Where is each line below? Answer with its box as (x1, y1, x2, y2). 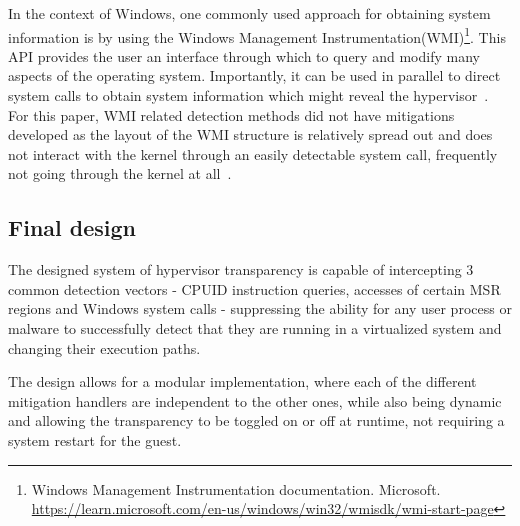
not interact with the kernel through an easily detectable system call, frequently (8, 143, 498, 164)
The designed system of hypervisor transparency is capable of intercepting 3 (8, 259, 474, 280)
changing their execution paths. (8, 337, 201, 358)
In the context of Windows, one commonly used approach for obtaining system (8, 3, 491, 23)
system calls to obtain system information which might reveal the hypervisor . (8, 85, 489, 106)
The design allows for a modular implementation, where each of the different (8, 371, 477, 392)
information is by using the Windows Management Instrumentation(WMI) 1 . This (8, 23, 506, 47)
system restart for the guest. (8, 429, 182, 450)
